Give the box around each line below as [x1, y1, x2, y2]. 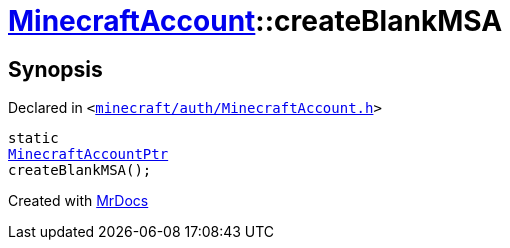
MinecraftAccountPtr [8, 146, 169, 163]
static [8, 130, 59, 147]
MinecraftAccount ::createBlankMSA [8, 4, 503, 38]
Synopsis [8, 56, 103, 82]
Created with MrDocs [8, 192, 149, 210]
